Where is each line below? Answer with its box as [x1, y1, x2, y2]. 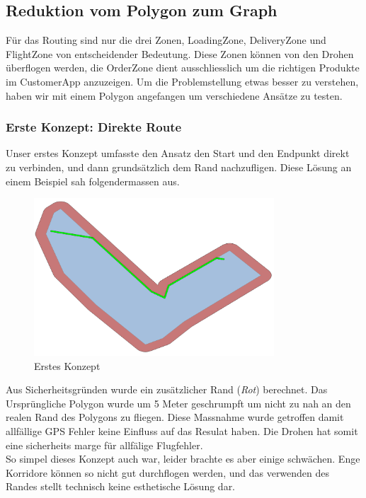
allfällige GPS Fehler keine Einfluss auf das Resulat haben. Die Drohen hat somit [6, 424, 358, 439]
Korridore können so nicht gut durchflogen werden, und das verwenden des [6, 465, 330, 480]
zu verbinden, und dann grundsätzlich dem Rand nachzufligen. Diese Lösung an [6, 159, 352, 174]
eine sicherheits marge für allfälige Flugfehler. [6, 437, 203, 452]
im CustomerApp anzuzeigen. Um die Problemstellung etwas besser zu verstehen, [6, 74, 359, 88]
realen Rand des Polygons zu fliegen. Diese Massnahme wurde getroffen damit [6, 410, 344, 424]
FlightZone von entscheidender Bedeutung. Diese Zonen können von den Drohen [6, 46, 354, 61]
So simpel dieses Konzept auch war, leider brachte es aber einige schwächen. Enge [6, 451, 360, 466]
